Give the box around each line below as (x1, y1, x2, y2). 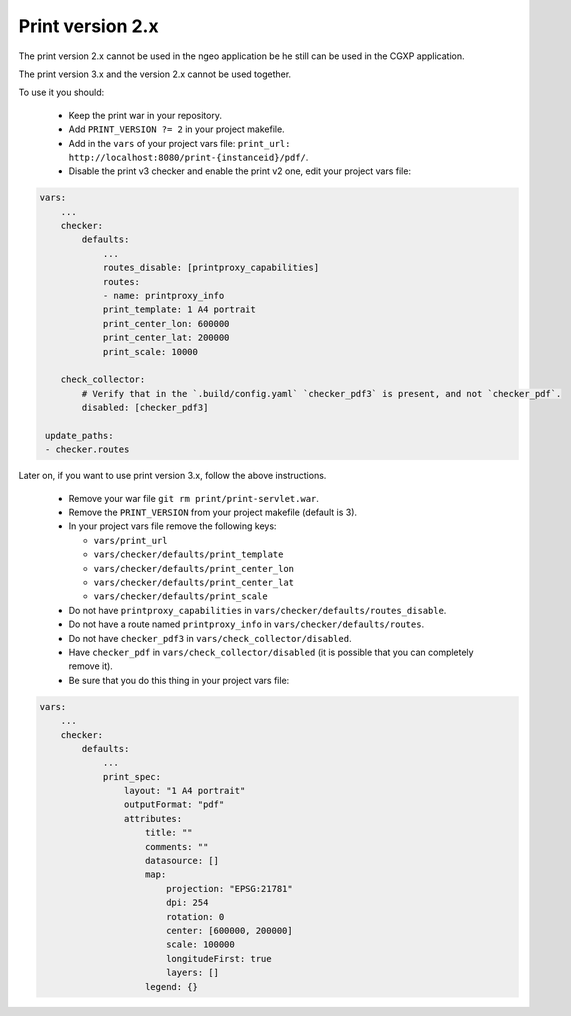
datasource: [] (145, 855, 220, 867)
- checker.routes (45, 444, 130, 455)
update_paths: (45, 430, 114, 441)
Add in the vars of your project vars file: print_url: (68, 137, 291, 149)
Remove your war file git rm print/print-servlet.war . (68, 492, 320, 504)
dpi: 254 (165, 897, 209, 909)
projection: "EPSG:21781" (165, 883, 294, 894)
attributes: (123, 813, 183, 824)
